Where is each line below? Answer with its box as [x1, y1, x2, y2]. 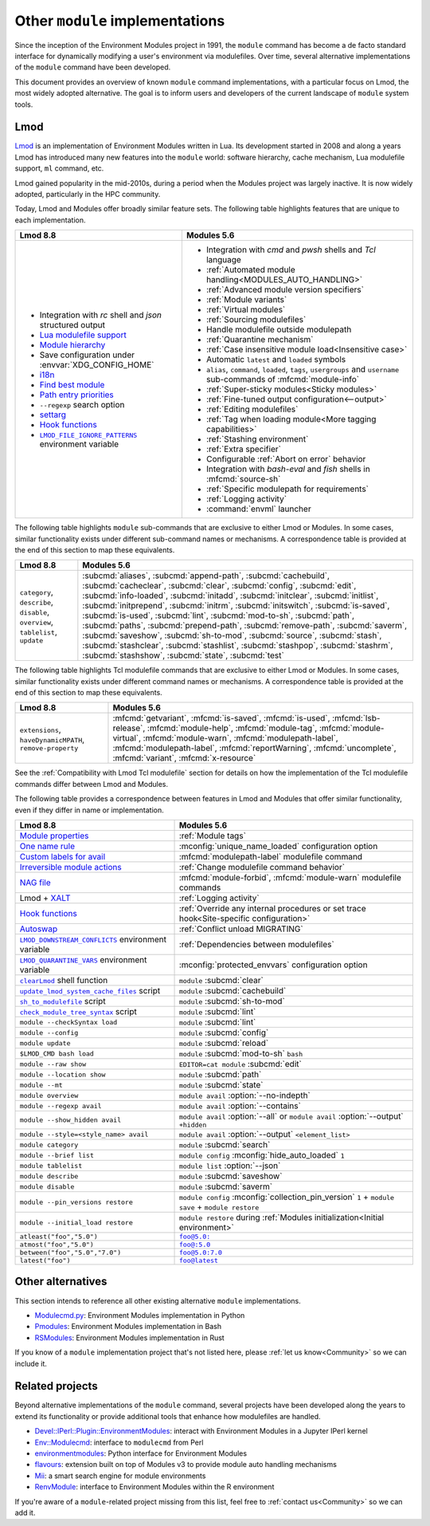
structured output [39, 319, 105, 330]
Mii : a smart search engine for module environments [34, 1471, 206, 1481]
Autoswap [19, 923, 58, 934]
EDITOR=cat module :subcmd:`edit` [178, 1059, 302, 1070]
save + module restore [178, 1202, 260, 1213]
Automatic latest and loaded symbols [205, 354, 346, 365]
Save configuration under [39, 349, 135, 360]
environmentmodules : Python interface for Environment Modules [34, 1448, 247, 1458]
